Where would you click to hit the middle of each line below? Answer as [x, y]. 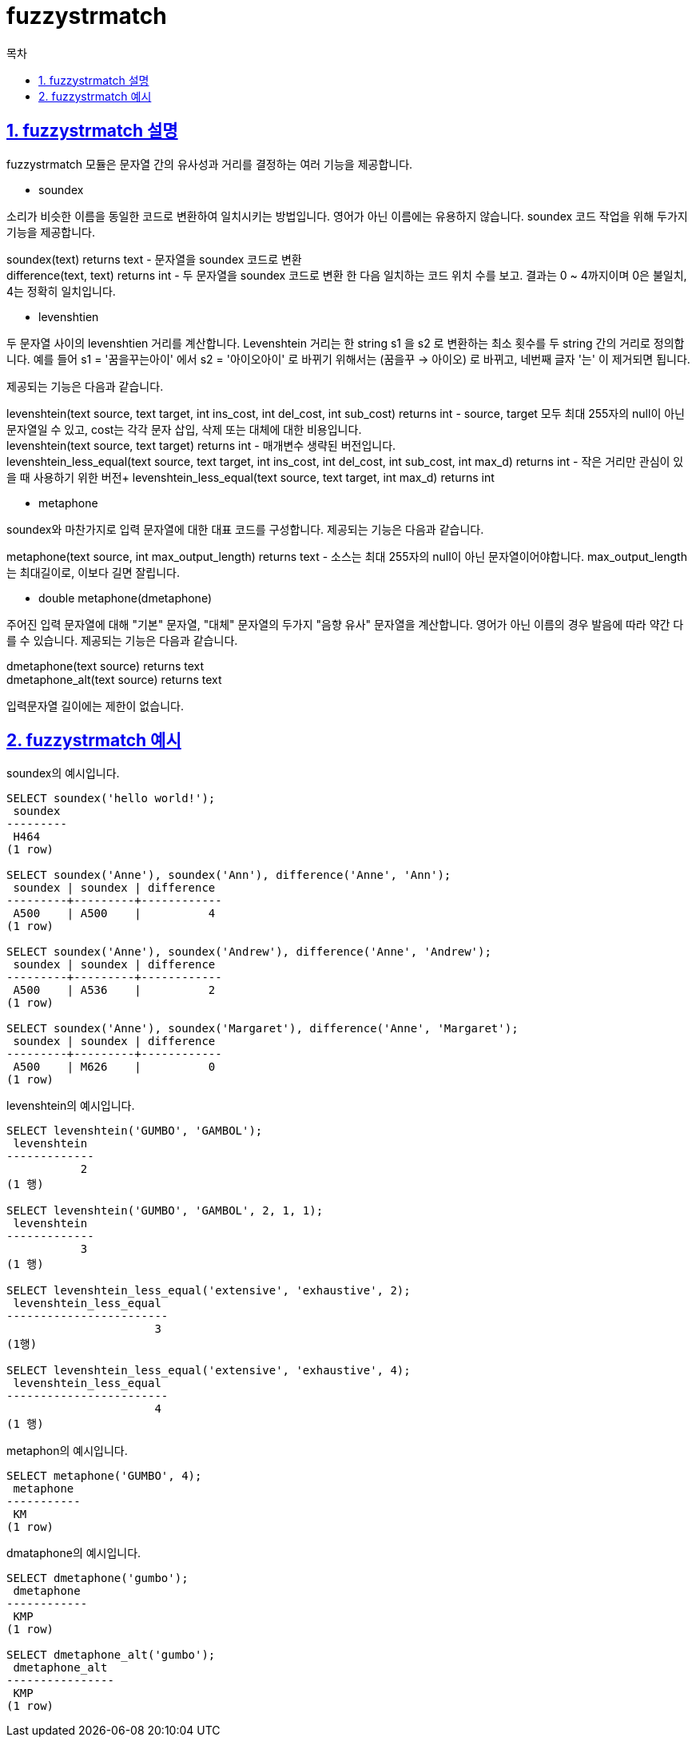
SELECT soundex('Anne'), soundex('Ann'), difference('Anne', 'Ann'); [229, 875]
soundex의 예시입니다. [63, 773]
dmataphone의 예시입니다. [74, 1553]
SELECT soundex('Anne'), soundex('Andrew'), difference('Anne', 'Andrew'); [249, 952]
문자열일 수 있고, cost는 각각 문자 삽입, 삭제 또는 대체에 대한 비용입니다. [184, 429]
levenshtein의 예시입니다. [71, 1106]
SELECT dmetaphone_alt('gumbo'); [111, 1655]
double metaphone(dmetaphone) [125, 598]
